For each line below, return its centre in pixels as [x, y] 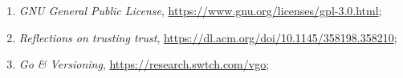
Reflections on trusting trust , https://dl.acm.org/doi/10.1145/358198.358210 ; [208, 37]
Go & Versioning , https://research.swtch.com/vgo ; [144, 64]
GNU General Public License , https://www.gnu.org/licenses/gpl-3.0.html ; [200, 10]
